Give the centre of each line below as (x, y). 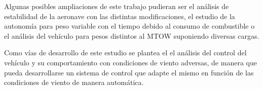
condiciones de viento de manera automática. (74, 82)
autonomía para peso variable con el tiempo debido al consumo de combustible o (129, 26)
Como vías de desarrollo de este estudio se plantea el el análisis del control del (125, 53)
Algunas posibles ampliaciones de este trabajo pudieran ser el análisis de (117, 6)
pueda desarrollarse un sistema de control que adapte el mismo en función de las (129, 72)
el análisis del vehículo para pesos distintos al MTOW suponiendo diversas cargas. (132, 35)
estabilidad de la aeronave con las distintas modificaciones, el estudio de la (120, 16)
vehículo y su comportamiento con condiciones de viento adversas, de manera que (130, 62)
